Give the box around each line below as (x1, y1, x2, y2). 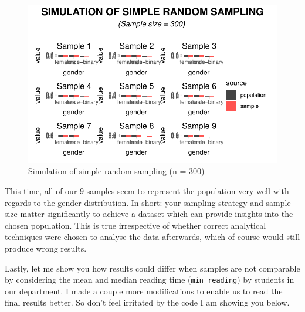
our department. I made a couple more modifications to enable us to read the (5, 284, 283, 297)
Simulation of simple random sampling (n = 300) (28, 165, 205, 177)
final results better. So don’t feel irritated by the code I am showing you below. (5, 296, 290, 308)
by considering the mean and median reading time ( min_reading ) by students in (5, 273, 294, 286)
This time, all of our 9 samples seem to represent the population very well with (5, 185, 289, 196)
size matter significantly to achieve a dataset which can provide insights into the (5, 208, 293, 220)
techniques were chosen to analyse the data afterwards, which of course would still (5, 230, 300, 243)
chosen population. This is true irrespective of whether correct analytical (5, 219, 266, 231)
